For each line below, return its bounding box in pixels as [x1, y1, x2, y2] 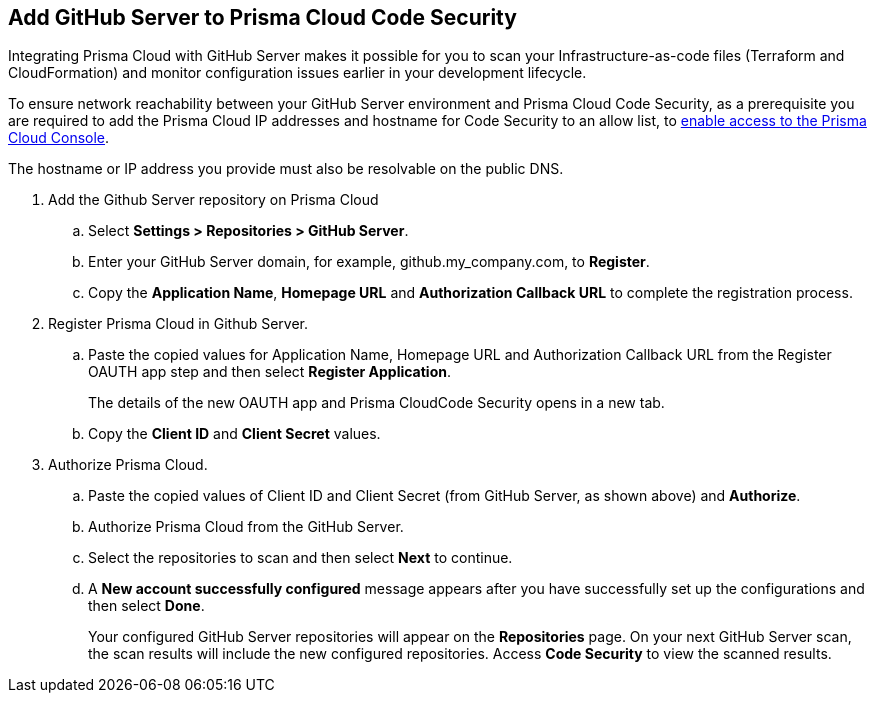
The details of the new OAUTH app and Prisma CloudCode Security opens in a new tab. [88, 394, 665, 412]
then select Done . [88, 597, 205, 615]
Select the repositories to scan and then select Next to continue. [88, 549, 513, 567]
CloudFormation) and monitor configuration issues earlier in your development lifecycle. [8, 64, 587, 82]
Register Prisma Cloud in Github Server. [48, 315, 309, 333]
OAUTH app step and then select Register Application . [88, 363, 452, 381]
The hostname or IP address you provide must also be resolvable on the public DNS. [8, 160, 564, 178]
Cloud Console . [8, 129, 110, 147]
